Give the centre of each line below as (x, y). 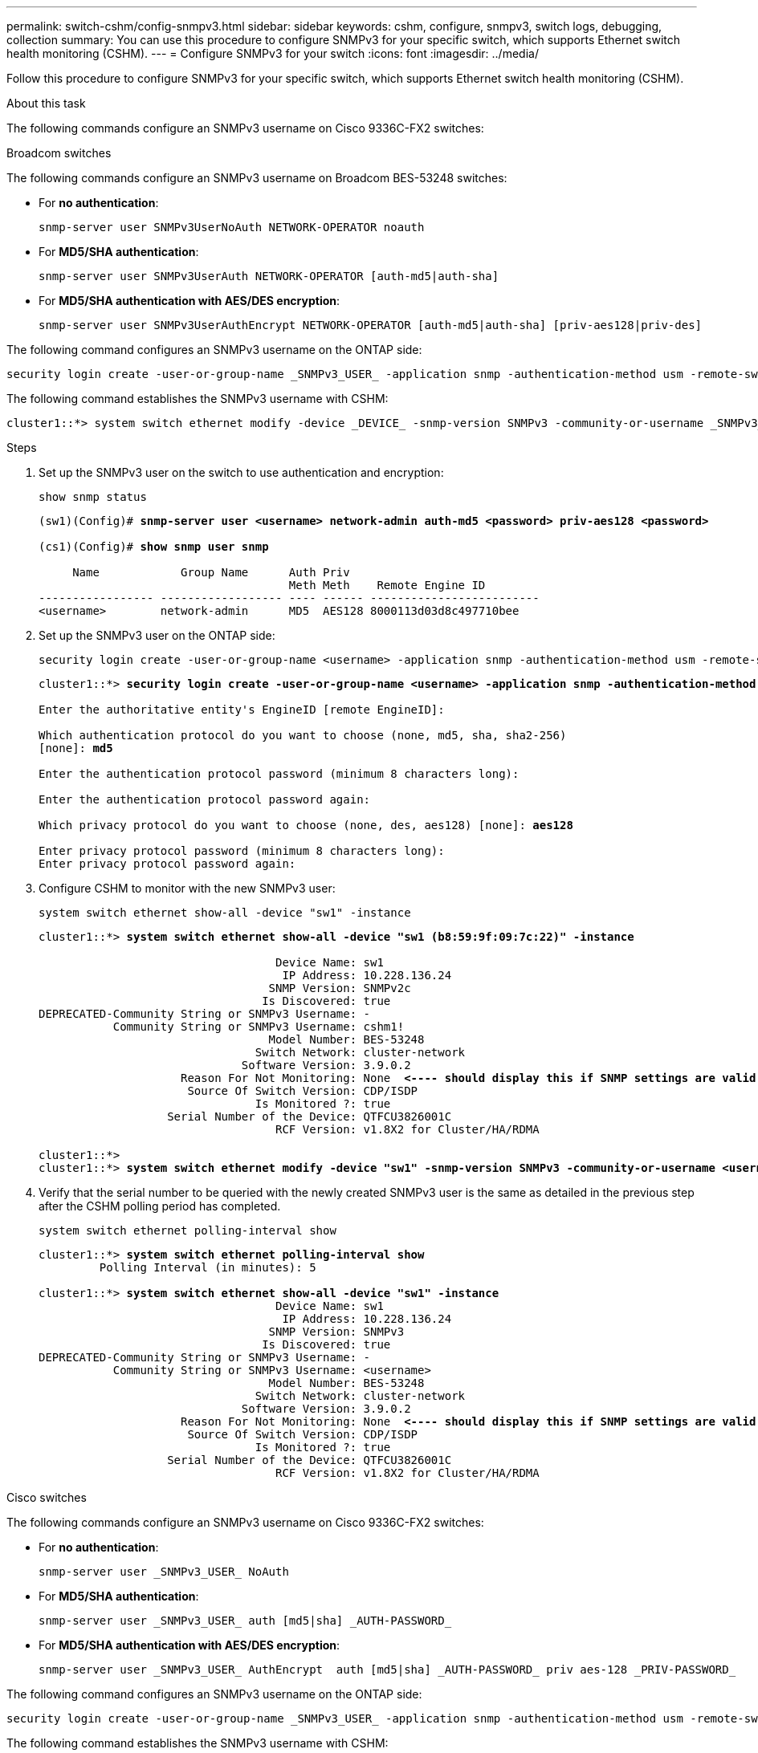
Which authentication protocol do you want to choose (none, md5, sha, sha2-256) (303, 735)
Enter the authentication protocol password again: (205, 799)
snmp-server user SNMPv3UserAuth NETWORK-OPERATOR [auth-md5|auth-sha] (269, 276)
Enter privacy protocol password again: (167, 864)
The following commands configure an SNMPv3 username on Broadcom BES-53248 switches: (257, 178)
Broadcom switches (59, 153)
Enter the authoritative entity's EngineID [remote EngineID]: (242, 710)
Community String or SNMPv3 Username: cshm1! (259, 1027)
